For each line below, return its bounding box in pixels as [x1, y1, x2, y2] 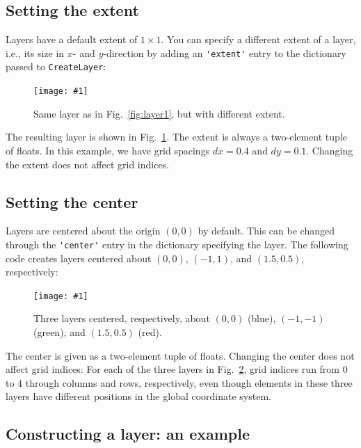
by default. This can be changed [198, 223, 335, 238]
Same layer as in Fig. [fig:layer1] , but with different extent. [33, 106, 285, 120]
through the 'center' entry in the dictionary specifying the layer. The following [6, 237, 348, 251]
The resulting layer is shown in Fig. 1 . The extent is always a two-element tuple [6, 129, 347, 144]
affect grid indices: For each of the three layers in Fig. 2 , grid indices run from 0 [6, 362, 348, 376]
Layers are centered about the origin [6, 223, 161, 238]
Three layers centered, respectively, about [33, 311, 210, 326]
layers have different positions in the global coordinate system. [6, 389, 271, 403]
